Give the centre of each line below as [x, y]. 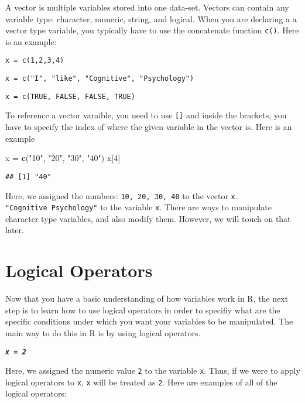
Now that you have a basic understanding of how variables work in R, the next [147, 298]
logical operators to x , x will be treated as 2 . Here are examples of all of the [141, 382]
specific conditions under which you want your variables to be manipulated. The [149, 321]
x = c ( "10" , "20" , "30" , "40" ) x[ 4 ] [63, 158]
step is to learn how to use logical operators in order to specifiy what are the [143, 310]
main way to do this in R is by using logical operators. [103, 332]
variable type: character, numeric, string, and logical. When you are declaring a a [151, 18]
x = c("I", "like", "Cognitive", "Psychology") [100, 79]
